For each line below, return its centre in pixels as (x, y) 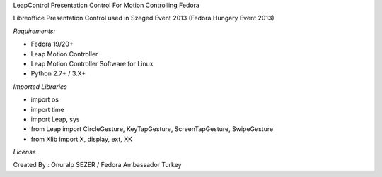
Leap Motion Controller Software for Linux (92, 63)
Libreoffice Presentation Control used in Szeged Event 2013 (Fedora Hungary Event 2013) (144, 18)
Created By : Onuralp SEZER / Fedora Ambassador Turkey (97, 165)
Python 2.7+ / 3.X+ (58, 73)
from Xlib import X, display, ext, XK (82, 139)
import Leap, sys (55, 119)
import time (48, 109)
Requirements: (34, 31)
